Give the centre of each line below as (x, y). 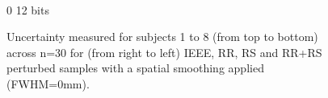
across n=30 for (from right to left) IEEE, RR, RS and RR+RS (164, 52)
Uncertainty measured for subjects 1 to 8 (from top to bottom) (162, 37)
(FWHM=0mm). (48, 83)
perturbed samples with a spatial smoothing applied (135, 68)
